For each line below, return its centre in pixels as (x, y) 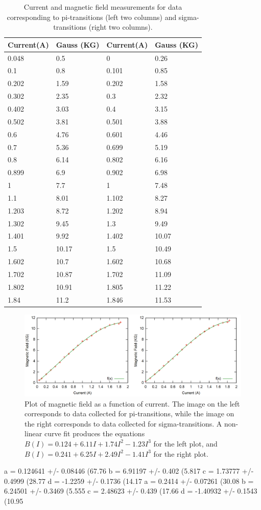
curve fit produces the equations (94, 433)
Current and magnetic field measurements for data (103, 7)
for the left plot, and (185, 443)
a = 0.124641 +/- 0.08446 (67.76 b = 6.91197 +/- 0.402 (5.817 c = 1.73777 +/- (129, 471)
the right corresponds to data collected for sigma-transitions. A (123, 423)
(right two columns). (121, 27)
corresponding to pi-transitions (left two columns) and (92, 17)
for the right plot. (181, 453)
